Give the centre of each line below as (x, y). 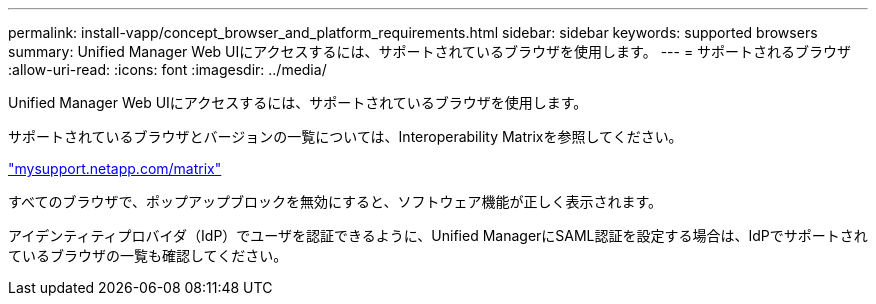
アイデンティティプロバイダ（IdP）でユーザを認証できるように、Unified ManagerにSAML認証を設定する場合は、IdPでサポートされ (438, 235)
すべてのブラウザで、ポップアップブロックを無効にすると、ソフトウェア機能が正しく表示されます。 (335, 201)
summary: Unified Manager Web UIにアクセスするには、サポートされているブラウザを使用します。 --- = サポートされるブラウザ (430, 51)
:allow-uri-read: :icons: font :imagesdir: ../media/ (167, 69)
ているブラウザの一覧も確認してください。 (148, 255)
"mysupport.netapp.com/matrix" (115, 168)
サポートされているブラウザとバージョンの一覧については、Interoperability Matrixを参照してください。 (345, 136)
